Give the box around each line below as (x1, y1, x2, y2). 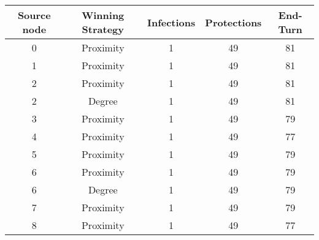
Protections (205, 15, 262, 29)
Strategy (82, 22, 124, 36)
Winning (82, 8, 125, 22)
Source (17, 8, 51, 22)
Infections (147, 15, 196, 29)
